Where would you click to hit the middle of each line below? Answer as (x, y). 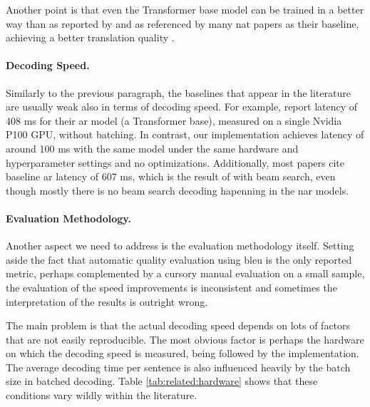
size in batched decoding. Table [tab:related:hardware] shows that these (162, 381)
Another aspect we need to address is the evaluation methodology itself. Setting (180, 246)
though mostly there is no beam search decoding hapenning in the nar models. (178, 190)
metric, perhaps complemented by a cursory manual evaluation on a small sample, (185, 273)
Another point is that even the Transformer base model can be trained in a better (185, 9)
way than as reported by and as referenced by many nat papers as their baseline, (183, 23)
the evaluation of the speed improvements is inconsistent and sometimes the (171, 287)
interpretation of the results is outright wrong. (107, 301)
